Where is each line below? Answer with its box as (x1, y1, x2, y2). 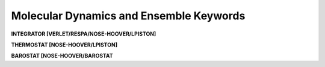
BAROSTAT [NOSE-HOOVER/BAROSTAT (11, 52, 114, 60)
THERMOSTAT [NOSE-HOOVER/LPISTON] (11, 41, 117, 48)
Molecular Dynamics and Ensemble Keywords (11, 9, 246, 22)
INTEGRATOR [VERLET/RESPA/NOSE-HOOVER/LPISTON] (11, 30, 156, 37)
